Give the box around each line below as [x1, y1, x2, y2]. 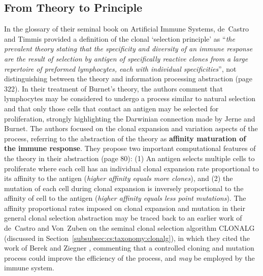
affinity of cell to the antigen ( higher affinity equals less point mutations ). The [4, 193, 246, 203]
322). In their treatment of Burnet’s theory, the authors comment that [4, 83, 223, 94]
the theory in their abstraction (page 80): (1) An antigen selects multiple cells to [4, 152, 255, 163]
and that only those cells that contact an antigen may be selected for [4, 103, 219, 113]
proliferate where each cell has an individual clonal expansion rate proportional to [4, 163, 259, 173]
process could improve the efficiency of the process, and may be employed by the [4, 252, 255, 263]
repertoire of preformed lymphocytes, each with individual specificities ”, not [4, 63, 237, 74]
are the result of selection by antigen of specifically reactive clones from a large [4, 53, 248, 64]
